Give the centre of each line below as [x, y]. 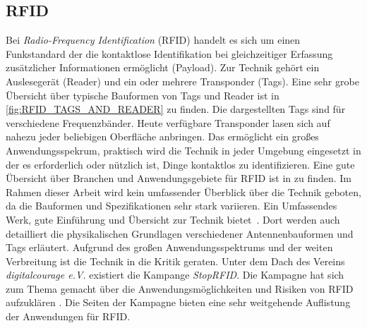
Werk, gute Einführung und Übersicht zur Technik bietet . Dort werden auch [173, 219]
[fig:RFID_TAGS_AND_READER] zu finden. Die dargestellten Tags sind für [176, 109]
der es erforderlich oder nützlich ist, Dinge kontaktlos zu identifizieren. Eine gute [180, 164]
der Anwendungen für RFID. [68, 316]
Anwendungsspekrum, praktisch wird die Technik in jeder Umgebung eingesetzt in [183, 150]
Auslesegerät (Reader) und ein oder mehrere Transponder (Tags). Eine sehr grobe [182, 81]
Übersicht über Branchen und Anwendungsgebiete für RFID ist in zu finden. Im [179, 178]
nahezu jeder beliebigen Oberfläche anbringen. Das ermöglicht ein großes [162, 136]
